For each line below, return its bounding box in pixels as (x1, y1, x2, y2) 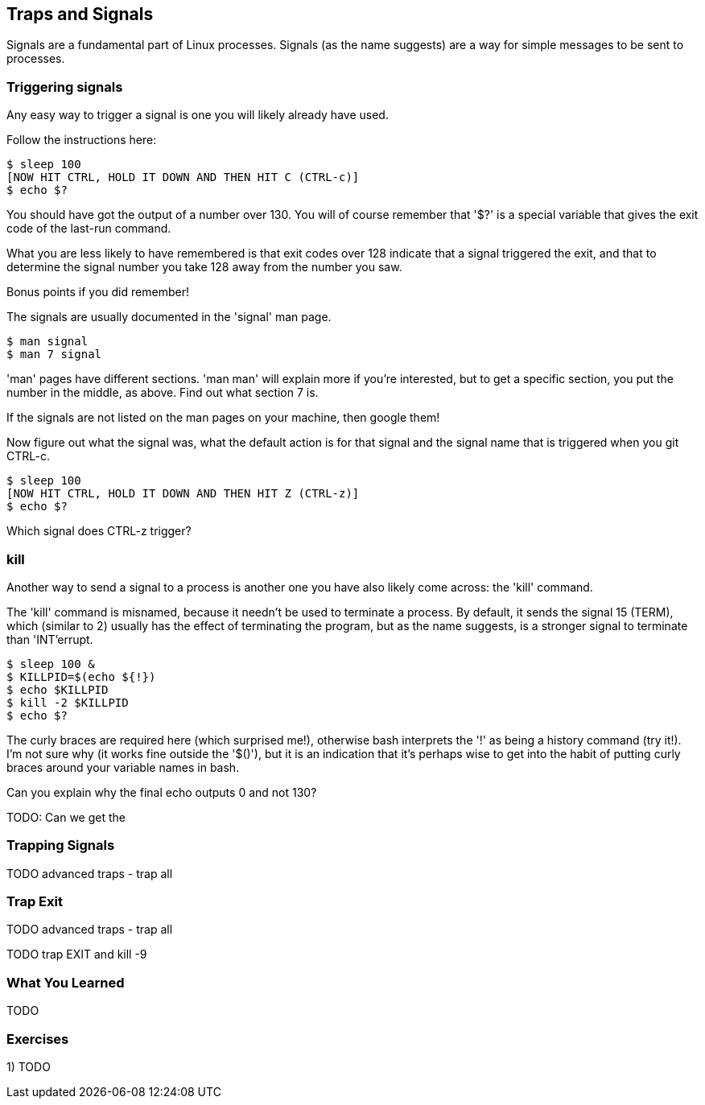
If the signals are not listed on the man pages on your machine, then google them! (6, 410, 440, 425)
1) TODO (6, 1059, 51, 1074)
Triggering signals (6, 78, 123, 95)
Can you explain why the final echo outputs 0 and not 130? (6, 785, 317, 799)
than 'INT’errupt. (6, 632, 93, 646)
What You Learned (6, 974, 125, 991)
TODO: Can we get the (6, 810, 126, 824)
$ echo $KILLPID (6, 682, 109, 696)
